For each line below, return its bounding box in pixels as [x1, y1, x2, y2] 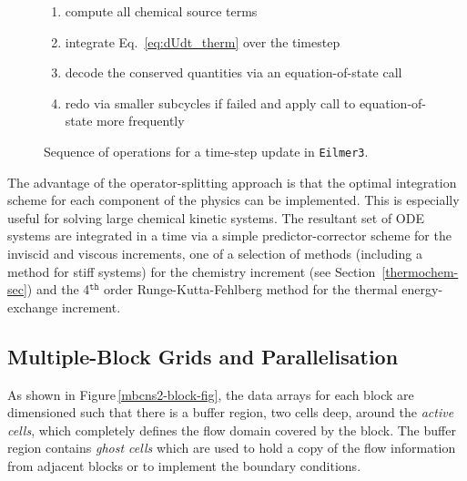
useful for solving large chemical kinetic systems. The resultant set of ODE [7, 208, 424, 227]
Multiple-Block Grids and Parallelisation [7, 342, 399, 370]
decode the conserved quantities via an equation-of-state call [65, 63, 402, 82]
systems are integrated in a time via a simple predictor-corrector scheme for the [7, 226, 452, 245]
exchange [7, 297, 58, 316]
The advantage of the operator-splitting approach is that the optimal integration [7, 172, 457, 191]
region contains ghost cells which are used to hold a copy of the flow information [7, 438, 456, 457]
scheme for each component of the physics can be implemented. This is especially [7, 190, 460, 210]
